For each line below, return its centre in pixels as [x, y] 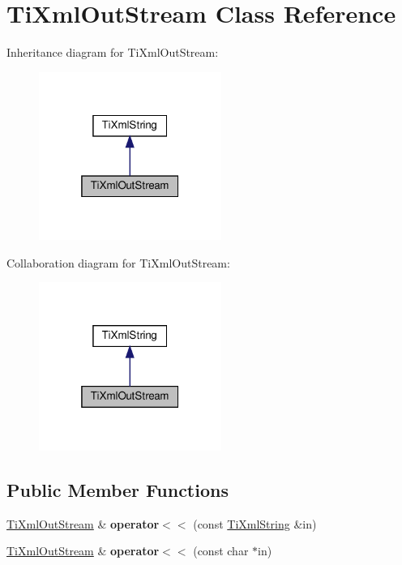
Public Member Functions [118, 489]
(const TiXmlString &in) [255, 523]
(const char [221, 551]
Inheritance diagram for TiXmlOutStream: [113, 52]
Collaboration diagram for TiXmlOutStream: [118, 262]
